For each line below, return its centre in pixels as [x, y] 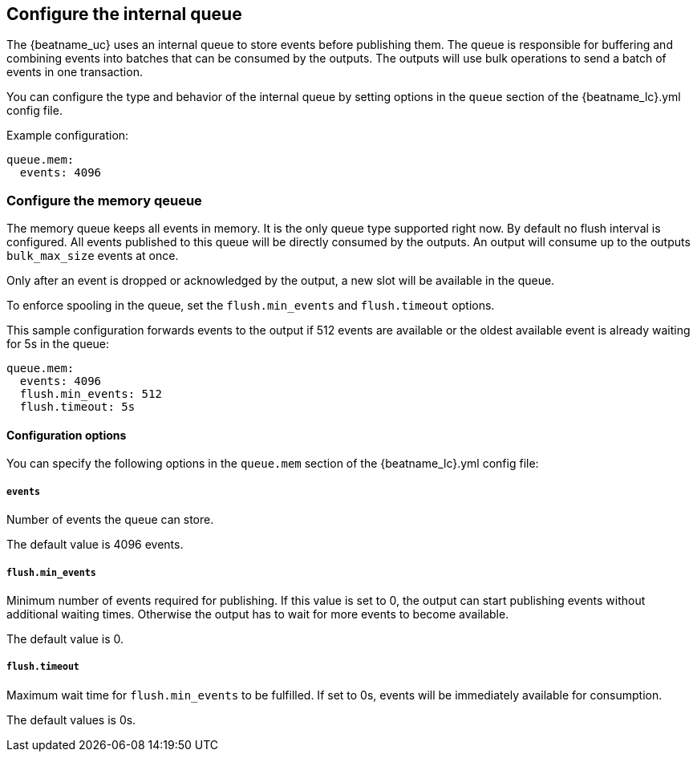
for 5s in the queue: [58, 344]
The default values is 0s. [71, 719]
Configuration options [67, 435]
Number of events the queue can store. [110, 520]
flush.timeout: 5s [77, 407]
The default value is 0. [65, 638]
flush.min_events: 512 [91, 394]
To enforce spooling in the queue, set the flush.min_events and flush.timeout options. [251, 306]
